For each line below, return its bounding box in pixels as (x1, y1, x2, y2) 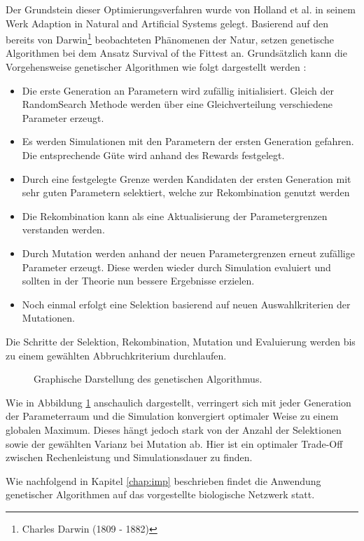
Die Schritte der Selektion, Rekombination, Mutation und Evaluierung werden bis (6, 334, 356, 348)
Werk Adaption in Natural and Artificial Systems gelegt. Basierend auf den (6, 15, 329, 30)
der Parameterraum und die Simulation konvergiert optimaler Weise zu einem (6, 409, 339, 423)
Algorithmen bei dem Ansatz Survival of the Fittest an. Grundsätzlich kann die (6, 46, 347, 60)
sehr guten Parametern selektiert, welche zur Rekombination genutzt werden (22, 185, 350, 200)
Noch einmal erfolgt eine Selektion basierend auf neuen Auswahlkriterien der (22, 296, 351, 311)
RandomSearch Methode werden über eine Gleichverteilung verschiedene (22, 97, 332, 111)
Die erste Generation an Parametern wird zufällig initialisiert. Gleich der (22, 83, 334, 97)
